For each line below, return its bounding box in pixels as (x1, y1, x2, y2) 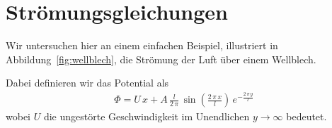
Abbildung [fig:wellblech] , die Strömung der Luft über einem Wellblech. (6, 51, 316, 66)
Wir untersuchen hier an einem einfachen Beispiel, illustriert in (6, 38, 278, 53)
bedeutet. (286, 109, 327, 124)
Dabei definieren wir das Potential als (6, 75, 169, 90)
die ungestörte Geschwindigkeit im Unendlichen (43, 109, 250, 124)
